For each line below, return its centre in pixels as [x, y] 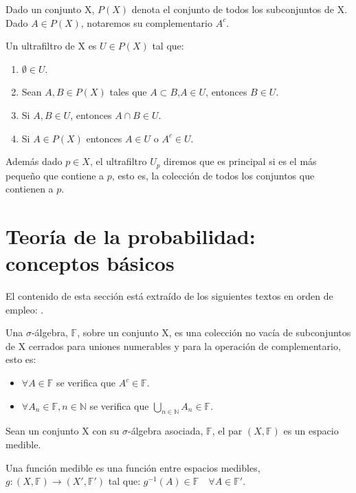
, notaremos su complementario [146, 22]
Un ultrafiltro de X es [51, 46]
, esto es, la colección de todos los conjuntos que [213, 175]
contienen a [30, 189]
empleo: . [25, 309]
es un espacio [311, 431]
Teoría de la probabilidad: [131, 235]
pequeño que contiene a [55, 175]
